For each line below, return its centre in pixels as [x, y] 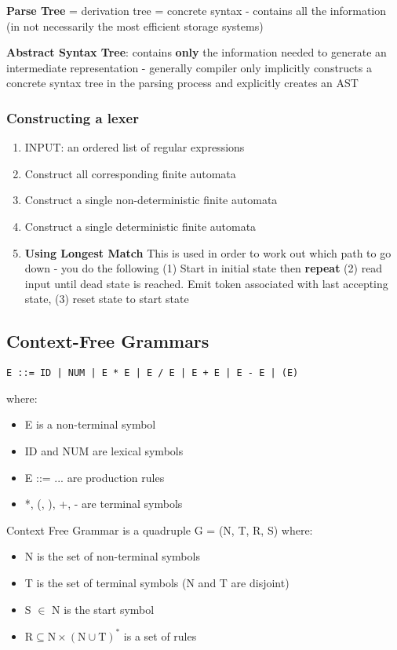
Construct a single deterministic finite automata [140, 226]
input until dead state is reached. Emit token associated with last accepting [206, 283]
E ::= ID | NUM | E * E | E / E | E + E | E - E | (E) [153, 373]
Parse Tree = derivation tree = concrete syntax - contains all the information [197, 10]
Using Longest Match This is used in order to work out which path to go [208, 252]
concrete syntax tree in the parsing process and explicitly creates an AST [182, 83]
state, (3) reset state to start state [107, 299]
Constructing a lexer [73, 117]
